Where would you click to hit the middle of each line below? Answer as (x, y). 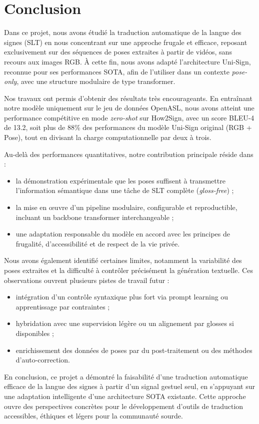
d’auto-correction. (43, 360)
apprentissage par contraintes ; (63, 306)
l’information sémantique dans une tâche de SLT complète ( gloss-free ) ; (125, 190)
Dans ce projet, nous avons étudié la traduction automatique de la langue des (123, 32)
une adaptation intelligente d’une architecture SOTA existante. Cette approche (125, 396)
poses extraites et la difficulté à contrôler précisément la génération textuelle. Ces (128, 270)
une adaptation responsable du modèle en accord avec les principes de (123, 234)
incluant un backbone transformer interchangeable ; (95, 217)
